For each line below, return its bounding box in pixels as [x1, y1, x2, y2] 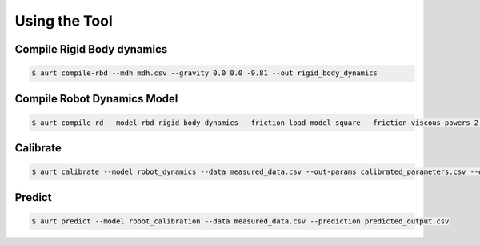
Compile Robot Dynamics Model [14, 92, 178, 106]
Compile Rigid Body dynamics [14, 42, 168, 56]
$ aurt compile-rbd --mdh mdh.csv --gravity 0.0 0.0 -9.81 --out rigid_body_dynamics [31, 69, 378, 78]
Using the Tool [14, 12, 114, 30]
